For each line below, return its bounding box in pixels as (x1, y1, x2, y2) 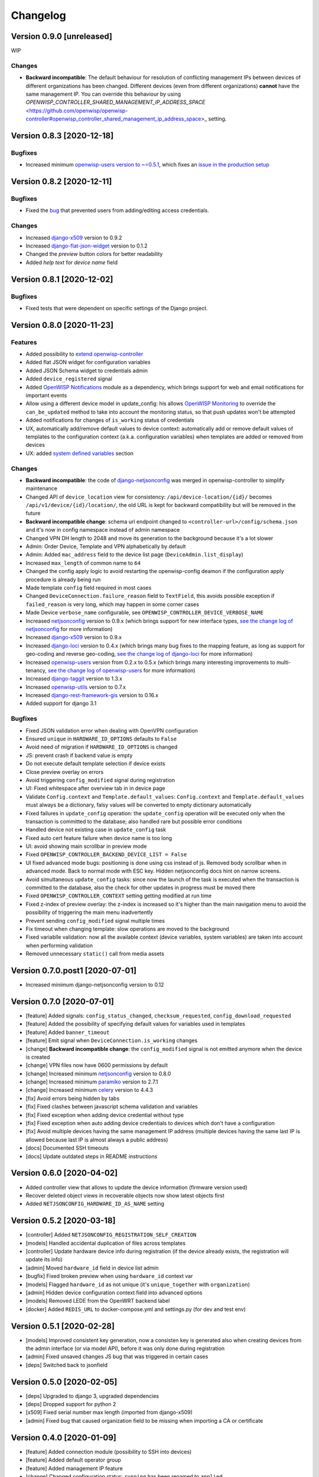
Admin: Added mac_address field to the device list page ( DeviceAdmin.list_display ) (25, 551, 243, 558)
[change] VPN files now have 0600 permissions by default (25, 1062, 168, 1069)
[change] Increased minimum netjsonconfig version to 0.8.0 (25, 1070, 171, 1077)
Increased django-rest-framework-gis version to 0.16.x (25, 692, 159, 699)
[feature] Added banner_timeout (25, 1029, 110, 1036)
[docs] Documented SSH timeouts (25, 1144, 109, 1151)
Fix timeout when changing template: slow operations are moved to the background (25, 925, 230, 932)
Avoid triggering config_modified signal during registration (25, 776, 175, 783)
